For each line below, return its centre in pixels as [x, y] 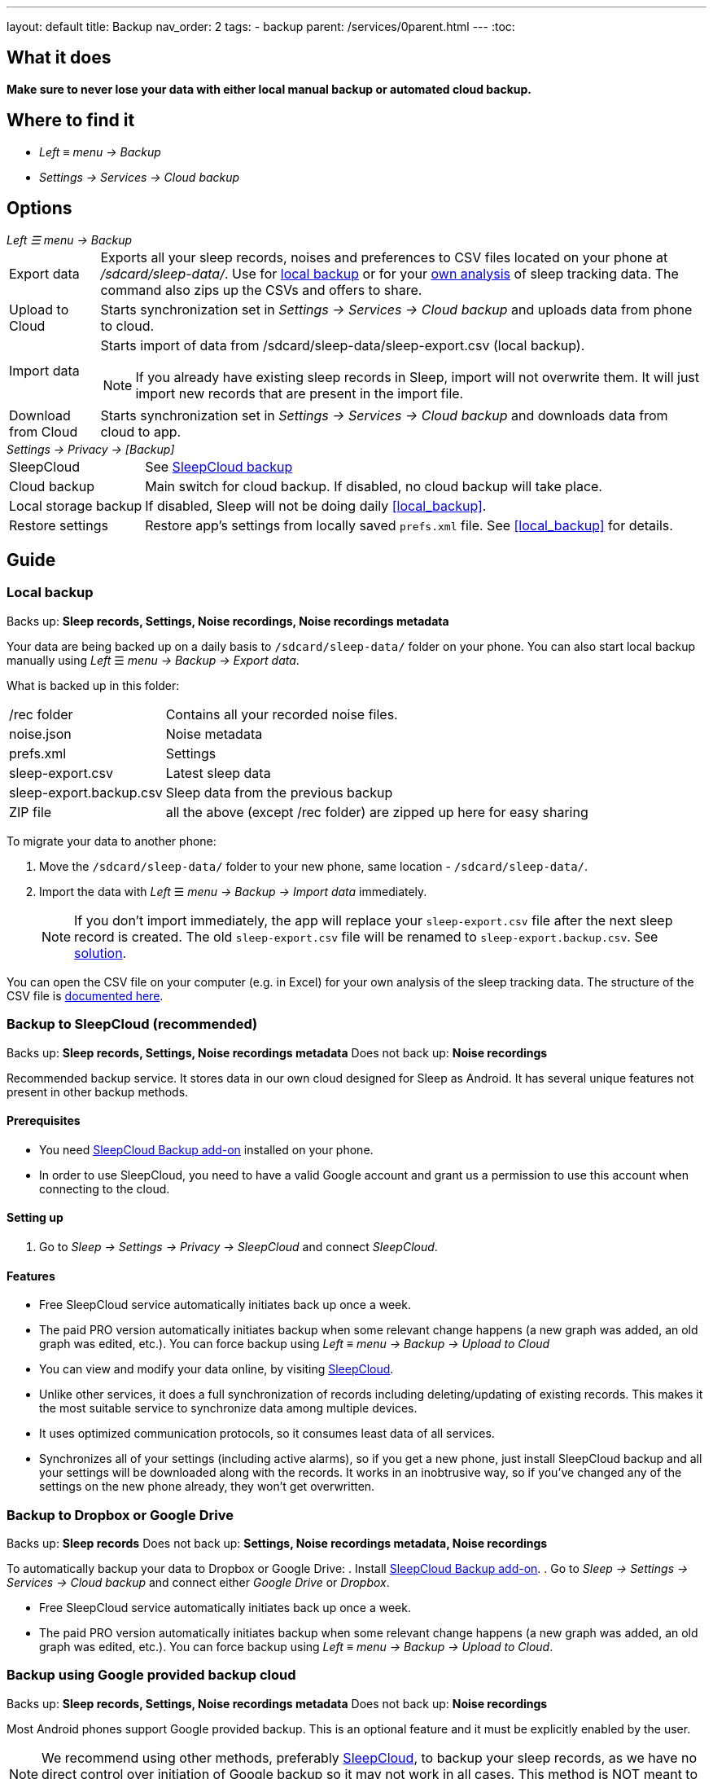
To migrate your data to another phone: [112, 841]
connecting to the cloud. [105, 1188]
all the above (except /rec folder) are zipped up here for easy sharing [377, 812]
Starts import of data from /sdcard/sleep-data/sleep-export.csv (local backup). [343, 345]
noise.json [40, 734]
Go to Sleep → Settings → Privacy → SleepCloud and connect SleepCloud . [238, 1246]
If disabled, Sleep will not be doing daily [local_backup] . [316, 505]
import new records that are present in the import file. [300, 393]
